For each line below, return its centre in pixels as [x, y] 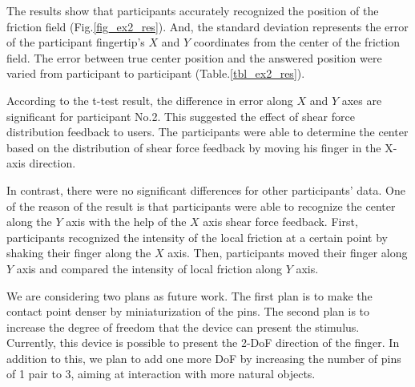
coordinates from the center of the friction [297, 42]
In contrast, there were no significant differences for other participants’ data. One [206, 189]
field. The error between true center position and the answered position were [194, 57]
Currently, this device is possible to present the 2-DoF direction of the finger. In [203, 343]
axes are [362, 100]
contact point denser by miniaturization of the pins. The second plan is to [188, 311]
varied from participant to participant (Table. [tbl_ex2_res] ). [156, 73]
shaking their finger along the [79, 253]
